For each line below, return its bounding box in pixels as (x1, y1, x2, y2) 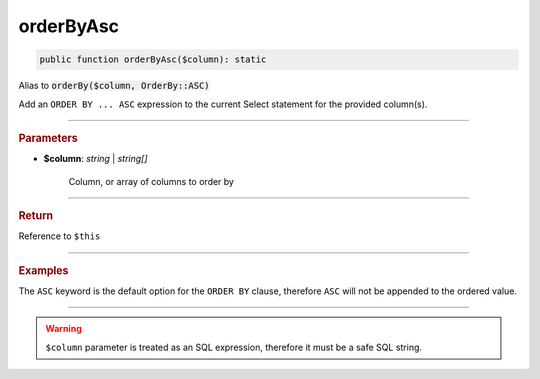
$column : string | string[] (43, 153, 149, 165)
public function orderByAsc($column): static (39, 54, 267, 65)
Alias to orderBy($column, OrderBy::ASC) (18, 80, 210, 92)
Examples (18, 263, 69, 277)
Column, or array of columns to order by (68, 175, 235, 187)
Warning (45, 323, 82, 335)
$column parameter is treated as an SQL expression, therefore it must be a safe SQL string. (45, 341, 423, 353)
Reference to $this (18, 230, 101, 242)
